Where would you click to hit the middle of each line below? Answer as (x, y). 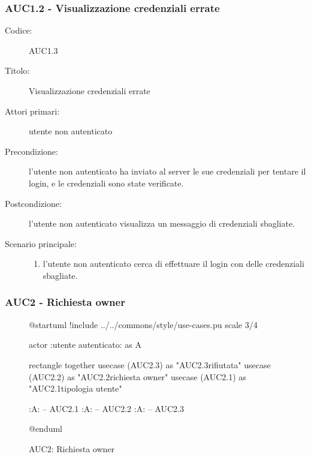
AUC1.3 (43, 50)
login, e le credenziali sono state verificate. (106, 183)
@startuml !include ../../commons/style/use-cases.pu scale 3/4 (143, 324)
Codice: (19, 30)
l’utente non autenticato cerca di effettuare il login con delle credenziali (173, 264)
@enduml (46, 429)
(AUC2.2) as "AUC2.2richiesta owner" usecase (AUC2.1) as (138, 376)
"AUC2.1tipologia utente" (76, 388)
